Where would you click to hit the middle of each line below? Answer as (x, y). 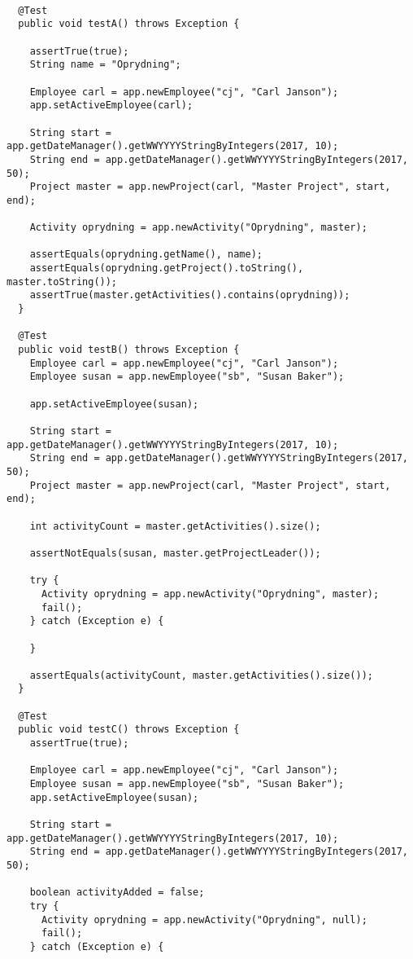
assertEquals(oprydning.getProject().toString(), (167, 268)
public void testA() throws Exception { (129, 24)
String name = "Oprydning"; (105, 65)
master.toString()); (62, 282)
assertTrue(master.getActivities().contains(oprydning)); (190, 295)
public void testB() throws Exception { (129, 350)
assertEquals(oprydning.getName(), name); (146, 255)
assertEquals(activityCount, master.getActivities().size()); (202, 675)
